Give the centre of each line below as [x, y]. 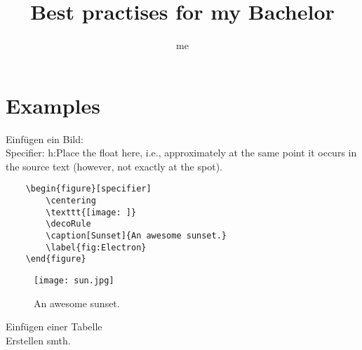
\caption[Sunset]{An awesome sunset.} [136, 236]
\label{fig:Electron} [96, 247]
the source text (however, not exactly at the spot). [114, 166]
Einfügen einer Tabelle [54, 327]
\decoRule [68, 224]
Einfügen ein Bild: [45, 139]
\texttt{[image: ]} [91, 212]
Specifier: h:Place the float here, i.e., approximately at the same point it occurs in [181, 153]
